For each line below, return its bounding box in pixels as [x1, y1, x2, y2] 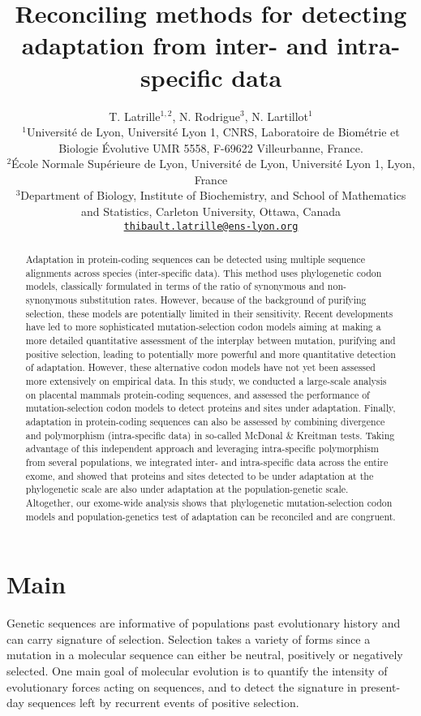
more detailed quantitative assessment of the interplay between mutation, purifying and [25, 334, 396, 347]
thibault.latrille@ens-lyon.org [123, 220, 299, 232]
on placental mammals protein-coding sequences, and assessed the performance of [25, 387, 370, 401]
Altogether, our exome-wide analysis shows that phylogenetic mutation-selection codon [25, 495, 393, 509]
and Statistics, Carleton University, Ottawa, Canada [81, 203, 341, 220]
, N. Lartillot [244, 107, 309, 124]
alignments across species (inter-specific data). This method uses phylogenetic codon [25, 265, 382, 279]
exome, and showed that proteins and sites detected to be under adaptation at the [25, 468, 374, 482]
